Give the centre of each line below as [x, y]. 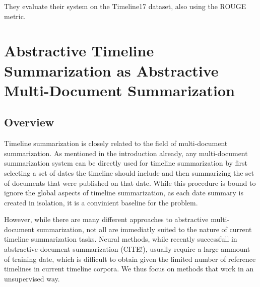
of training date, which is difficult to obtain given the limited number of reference [130, 259]
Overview [29, 122]
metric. [15, 16]
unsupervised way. [32, 278]
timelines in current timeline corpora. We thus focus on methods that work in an [129, 269]
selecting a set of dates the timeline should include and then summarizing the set [129, 172]
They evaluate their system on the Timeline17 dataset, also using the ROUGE [125, 6]
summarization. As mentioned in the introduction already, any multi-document [126, 153]
